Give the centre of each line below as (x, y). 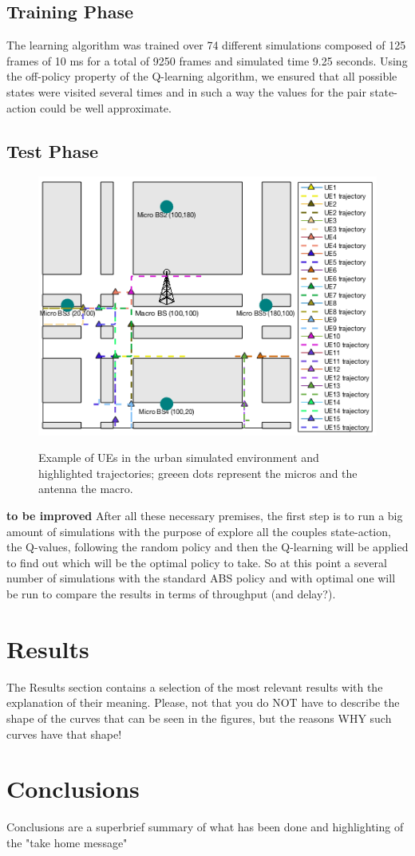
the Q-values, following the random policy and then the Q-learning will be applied (207, 547)
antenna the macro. (86, 489)
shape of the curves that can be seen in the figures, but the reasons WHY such (199, 718)
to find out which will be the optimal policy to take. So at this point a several (197, 562)
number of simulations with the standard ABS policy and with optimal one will (201, 578)
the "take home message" (67, 842)
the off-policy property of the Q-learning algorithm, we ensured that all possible (202, 76)
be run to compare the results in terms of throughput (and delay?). (171, 594)
